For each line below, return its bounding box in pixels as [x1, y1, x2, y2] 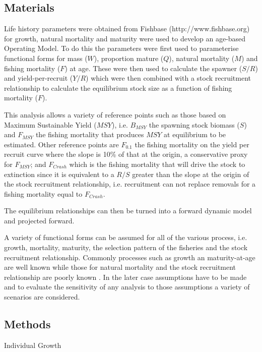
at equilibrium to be [164, 129, 226, 140]
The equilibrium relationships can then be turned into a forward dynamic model [4, 205, 252, 216]
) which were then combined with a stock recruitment [86, 73, 251, 83]
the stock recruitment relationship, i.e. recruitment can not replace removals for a [4, 179, 256, 189]
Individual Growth [4, 339, 61, 350]
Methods [4, 316, 51, 332]
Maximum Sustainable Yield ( [4, 119, 97, 130]
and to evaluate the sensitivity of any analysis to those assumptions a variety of [4, 281, 250, 292]
